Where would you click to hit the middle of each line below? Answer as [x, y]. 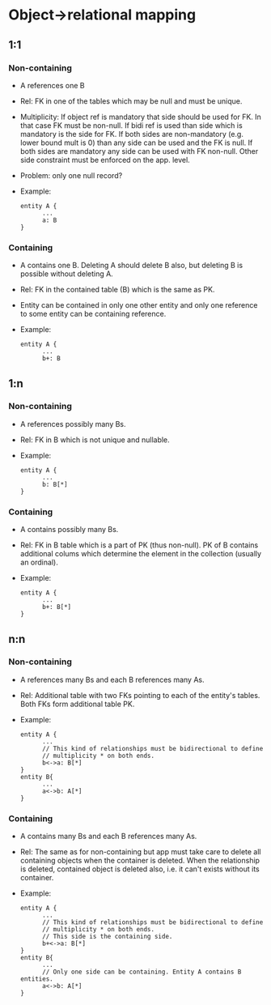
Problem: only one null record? [71, 175]
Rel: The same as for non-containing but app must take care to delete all [140, 852]
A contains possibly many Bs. [69, 530]
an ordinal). [39, 562]
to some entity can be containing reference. [93, 314]
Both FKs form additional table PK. [77, 704]
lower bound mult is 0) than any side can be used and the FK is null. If [136, 143]
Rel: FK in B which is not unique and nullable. [95, 440]
